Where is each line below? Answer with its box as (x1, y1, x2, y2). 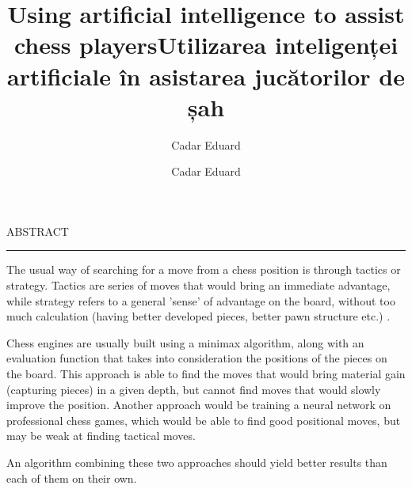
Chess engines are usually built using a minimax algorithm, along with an (6, 334, 364, 351)
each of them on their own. (6, 469, 137, 486)
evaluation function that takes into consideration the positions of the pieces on (6, 350, 387, 366)
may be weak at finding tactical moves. (6, 427, 196, 444)
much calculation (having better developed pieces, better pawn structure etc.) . (6, 308, 391, 324)
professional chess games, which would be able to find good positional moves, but (6, 411, 401, 428)
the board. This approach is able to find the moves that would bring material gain (6, 366, 406, 382)
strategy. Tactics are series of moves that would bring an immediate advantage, (6, 277, 391, 294)
